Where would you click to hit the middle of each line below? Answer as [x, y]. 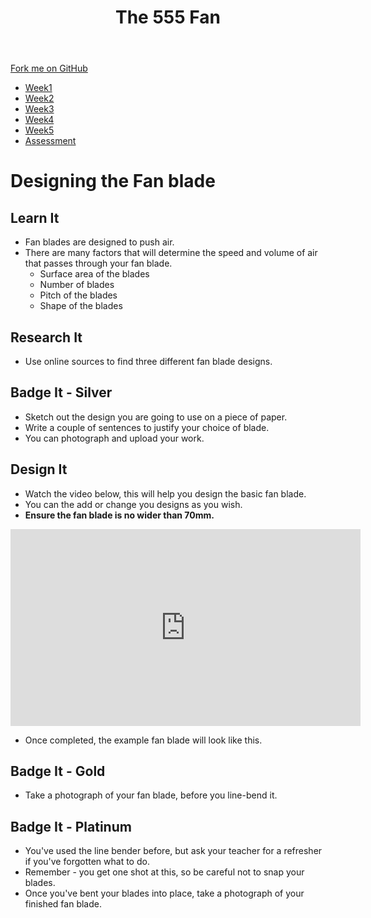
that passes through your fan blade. [98, 263]
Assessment [50, 141]
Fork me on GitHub [49, 68]
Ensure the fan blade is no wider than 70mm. [119, 515]
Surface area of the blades [94, 274]
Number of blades [77, 285]
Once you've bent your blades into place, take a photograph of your [164, 893]
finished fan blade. [63, 904]
